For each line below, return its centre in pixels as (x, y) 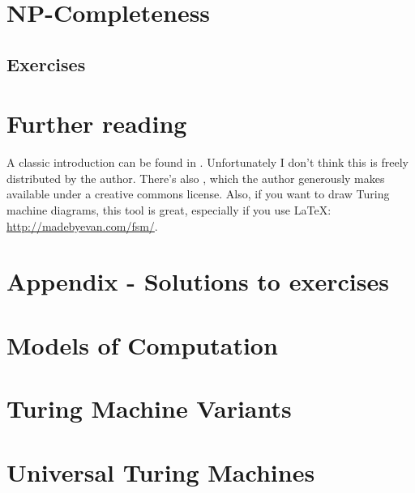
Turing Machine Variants (149, 408)
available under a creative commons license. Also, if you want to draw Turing (198, 194)
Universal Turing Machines (161, 472)
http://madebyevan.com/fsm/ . (82, 225)
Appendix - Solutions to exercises (198, 281)
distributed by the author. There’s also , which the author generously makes (196, 178)
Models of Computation (142, 344)
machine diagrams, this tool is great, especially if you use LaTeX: (169, 210)
